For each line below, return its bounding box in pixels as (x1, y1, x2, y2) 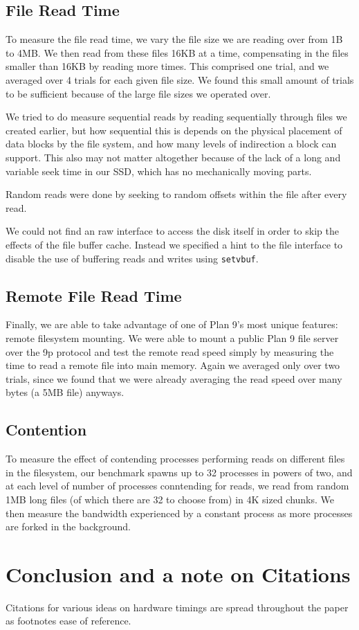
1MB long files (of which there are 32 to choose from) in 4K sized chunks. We (6, 492, 335, 506)
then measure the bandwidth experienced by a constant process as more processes (6, 505, 353, 520)
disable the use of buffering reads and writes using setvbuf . (6, 251, 259, 265)
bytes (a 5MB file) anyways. (6, 385, 125, 399)
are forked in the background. (6, 519, 131, 534)
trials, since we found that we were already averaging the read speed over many (6, 371, 342, 386)
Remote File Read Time (6, 285, 182, 306)
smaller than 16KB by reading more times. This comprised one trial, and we (6, 59, 329, 73)
